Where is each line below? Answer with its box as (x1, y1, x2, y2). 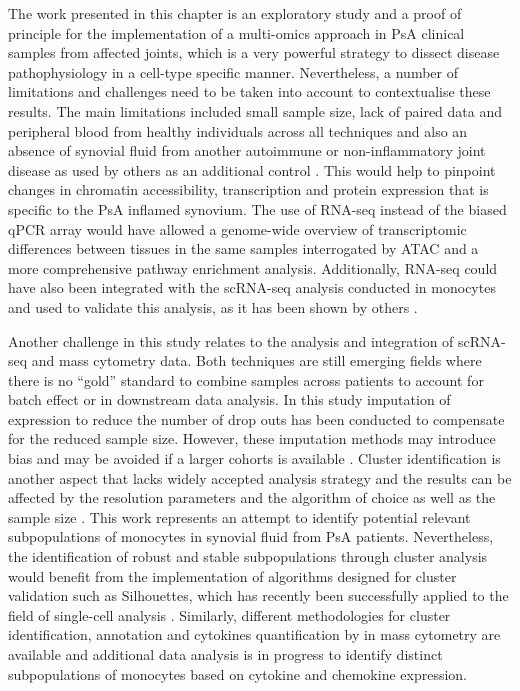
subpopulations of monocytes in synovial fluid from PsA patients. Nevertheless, (8, 526, 494, 547)
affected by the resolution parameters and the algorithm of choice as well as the (8, 487, 496, 508)
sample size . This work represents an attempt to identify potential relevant (8, 506, 471, 527)
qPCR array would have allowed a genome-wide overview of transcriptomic (8, 218, 467, 239)
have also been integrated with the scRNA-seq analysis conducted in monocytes (8, 277, 496, 298)
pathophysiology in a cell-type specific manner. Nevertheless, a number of (8, 61, 458, 82)
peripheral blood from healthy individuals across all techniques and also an (8, 120, 468, 141)
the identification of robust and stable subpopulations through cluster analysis (8, 546, 488, 567)
